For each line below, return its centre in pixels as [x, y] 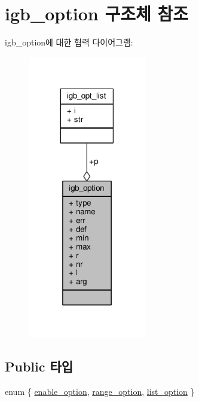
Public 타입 [39, 366]
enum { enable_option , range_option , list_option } [100, 392]
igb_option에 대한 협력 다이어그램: [69, 42]
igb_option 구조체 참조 [97, 13]
